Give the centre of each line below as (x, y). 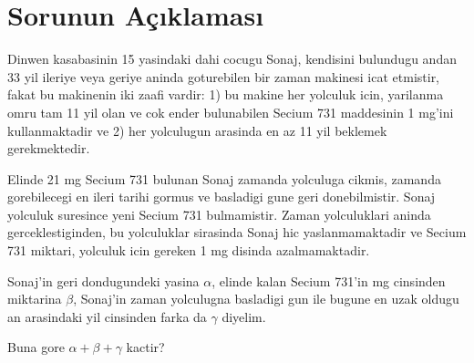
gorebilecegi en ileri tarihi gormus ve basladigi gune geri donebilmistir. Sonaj (222, 197)
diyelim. (244, 316)
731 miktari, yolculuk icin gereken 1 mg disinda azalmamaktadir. (189, 250)
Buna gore (36, 347)
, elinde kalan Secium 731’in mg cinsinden (329, 280)
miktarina (35, 299)
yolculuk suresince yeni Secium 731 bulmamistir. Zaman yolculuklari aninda (219, 214)
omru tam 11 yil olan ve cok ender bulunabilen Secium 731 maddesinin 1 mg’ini (231, 112)
